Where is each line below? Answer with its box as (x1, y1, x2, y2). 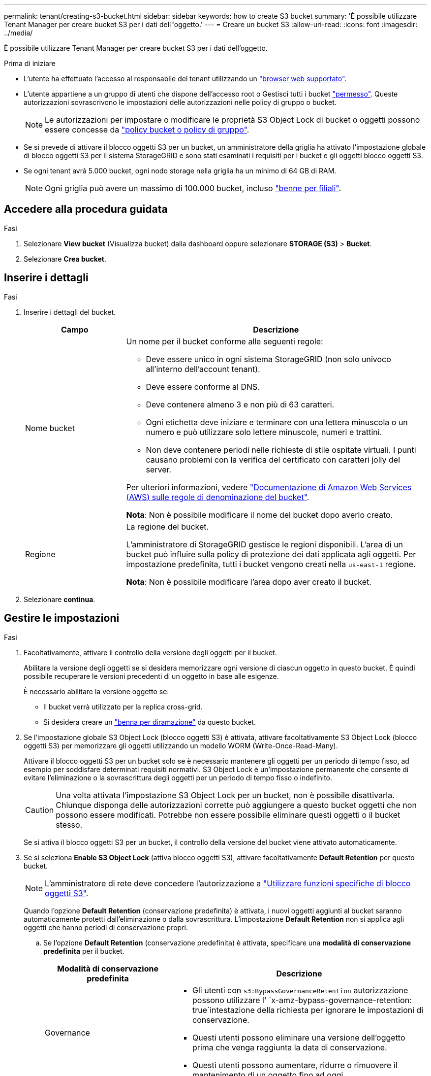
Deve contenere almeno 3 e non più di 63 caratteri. (146, 399, 335, 409)
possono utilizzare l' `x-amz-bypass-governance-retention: (192, 995, 412, 1005)
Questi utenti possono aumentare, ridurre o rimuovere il (192, 1060, 398, 1070)
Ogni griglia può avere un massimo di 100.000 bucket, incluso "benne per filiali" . (45, 183, 341, 193)
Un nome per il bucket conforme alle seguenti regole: (126, 336, 323, 346)
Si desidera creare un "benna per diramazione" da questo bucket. (43, 717, 256, 726)
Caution (25, 805, 54, 815)
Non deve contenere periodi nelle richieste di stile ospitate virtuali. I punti (146, 444, 416, 455)
